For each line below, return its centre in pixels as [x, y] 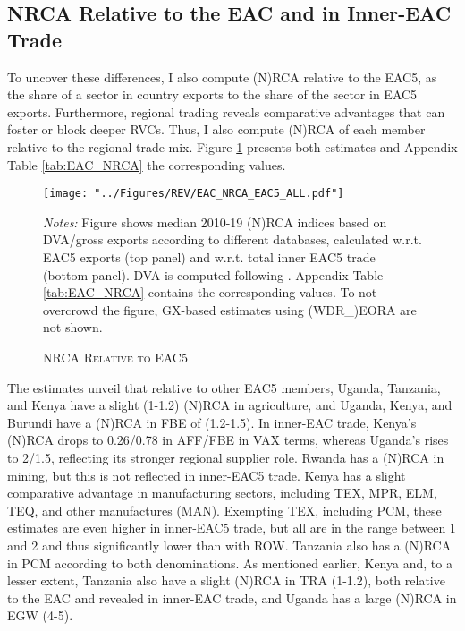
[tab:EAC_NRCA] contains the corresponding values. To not [210, 292]
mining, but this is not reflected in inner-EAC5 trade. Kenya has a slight [207, 475]
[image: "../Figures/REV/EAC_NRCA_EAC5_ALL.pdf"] [194, 194]
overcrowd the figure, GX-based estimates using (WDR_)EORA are [230, 309]
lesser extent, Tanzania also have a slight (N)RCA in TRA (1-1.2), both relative [226, 580]
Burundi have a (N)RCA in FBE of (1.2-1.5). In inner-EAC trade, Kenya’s [212, 422]
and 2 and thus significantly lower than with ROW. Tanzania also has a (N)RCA [229, 545]
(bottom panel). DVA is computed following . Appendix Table [213, 274]
